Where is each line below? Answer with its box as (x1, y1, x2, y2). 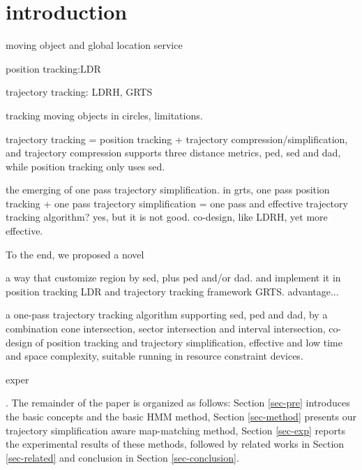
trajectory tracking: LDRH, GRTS (6, 85, 153, 99)
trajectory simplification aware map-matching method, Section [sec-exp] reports (6, 423, 345, 437)
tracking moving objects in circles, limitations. (6, 108, 203, 122)
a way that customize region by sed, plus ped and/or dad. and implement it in (6, 270, 341, 285)
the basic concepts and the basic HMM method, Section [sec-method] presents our (6, 409, 356, 423)
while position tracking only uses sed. (6, 159, 165, 173)
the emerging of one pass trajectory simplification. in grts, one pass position (6, 182, 330, 197)
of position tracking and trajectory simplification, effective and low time (35, 335, 342, 349)
